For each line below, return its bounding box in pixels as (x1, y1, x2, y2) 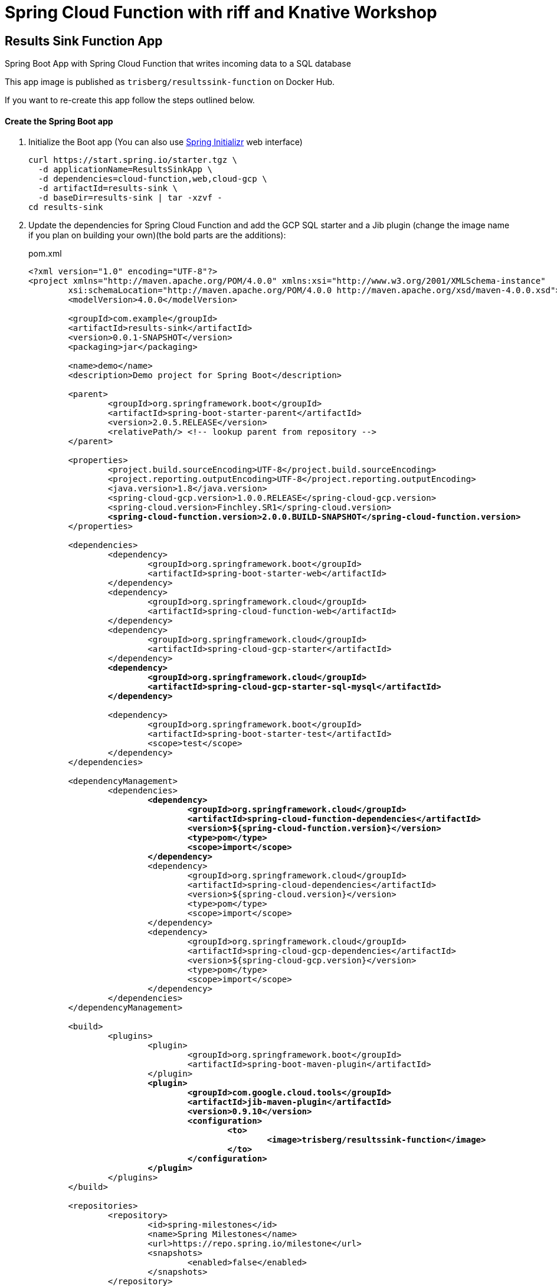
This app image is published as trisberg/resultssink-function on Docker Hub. (5, 77, 335, 87)
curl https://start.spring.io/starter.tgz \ (28, 155, 238, 165)
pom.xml (28, 248, 62, 259)
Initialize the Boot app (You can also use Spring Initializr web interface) (28, 137, 303, 147)
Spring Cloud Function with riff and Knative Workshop (5, 2, 437, 22)
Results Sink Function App (5, 33, 163, 48)
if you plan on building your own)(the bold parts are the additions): (28, 230, 286, 241)
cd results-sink (28, 202, 103, 212)
